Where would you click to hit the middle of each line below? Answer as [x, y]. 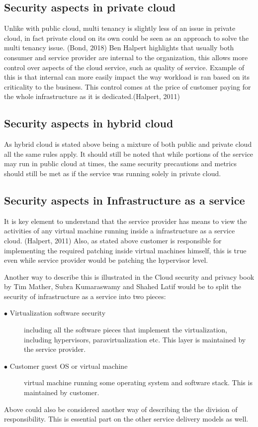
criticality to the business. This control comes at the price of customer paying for [128, 86]
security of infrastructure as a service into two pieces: [85, 296]
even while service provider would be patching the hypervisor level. [106, 260]
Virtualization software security [58, 313]
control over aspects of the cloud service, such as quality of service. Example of [124, 67]
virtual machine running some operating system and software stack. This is [138, 382]
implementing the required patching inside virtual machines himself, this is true [125, 250]
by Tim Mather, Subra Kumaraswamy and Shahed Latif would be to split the [123, 286]
